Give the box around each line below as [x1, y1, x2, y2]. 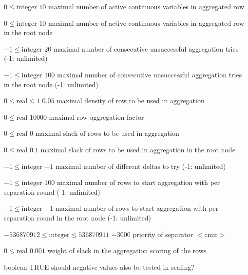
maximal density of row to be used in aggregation [57, 95, 205, 106]
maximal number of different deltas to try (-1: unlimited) [55, 161, 226, 171]
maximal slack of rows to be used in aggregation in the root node [40, 144, 235, 154]
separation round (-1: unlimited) [4, 186, 100, 197]
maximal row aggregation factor [49, 111, 144, 122]
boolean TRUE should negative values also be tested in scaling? [4, 261, 194, 272]
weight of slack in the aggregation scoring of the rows [47, 245, 207, 256]
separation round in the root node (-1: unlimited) [4, 212, 152, 222]
